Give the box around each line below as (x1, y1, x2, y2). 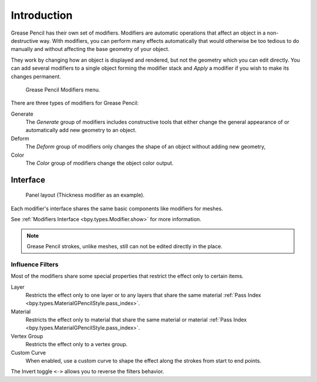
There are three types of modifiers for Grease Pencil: (11, 100, 139, 107)
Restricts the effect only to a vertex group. (25, 341, 128, 348)
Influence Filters (11, 260, 59, 268)
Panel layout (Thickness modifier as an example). (25, 191, 145, 199)
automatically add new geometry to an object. (25, 127, 137, 134)
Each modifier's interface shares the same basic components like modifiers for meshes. (11, 205, 223, 212)
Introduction (11, 9, 73, 22)
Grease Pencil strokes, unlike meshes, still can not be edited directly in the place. (26, 242, 222, 249)
